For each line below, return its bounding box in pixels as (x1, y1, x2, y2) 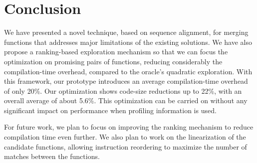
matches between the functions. (4, 151, 100, 162)
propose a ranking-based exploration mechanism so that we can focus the (4, 46, 228, 57)
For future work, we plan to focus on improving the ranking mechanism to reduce (4, 122, 254, 132)
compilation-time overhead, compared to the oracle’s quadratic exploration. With (4, 66, 253, 76)
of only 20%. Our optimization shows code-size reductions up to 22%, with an (4, 85, 242, 96)
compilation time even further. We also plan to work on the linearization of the (4, 132, 246, 142)
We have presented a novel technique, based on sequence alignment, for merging (4, 27, 249, 37)
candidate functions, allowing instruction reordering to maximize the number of (4, 141, 247, 152)
